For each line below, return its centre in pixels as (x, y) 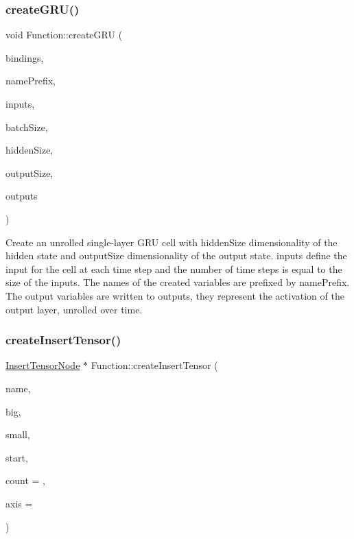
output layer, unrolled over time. (74, 309)
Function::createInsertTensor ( (154, 365)
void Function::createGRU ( (64, 35)
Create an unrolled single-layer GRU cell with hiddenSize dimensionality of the (172, 242)
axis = (19, 503)
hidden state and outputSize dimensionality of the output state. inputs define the (176, 255)
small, (18, 434)
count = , (25, 480)
